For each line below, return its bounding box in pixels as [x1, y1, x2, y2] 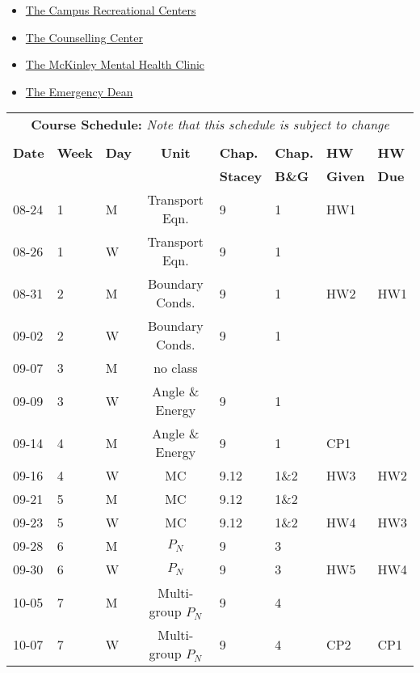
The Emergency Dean [25, 83, 133, 99]
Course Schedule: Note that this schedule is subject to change [31, 115, 389, 134]
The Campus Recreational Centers [25, 2, 196, 18]
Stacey [219, 167, 262, 186]
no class [153, 358, 198, 378]
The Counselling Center [25, 28, 143, 45]
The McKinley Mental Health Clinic [25, 56, 205, 73]
